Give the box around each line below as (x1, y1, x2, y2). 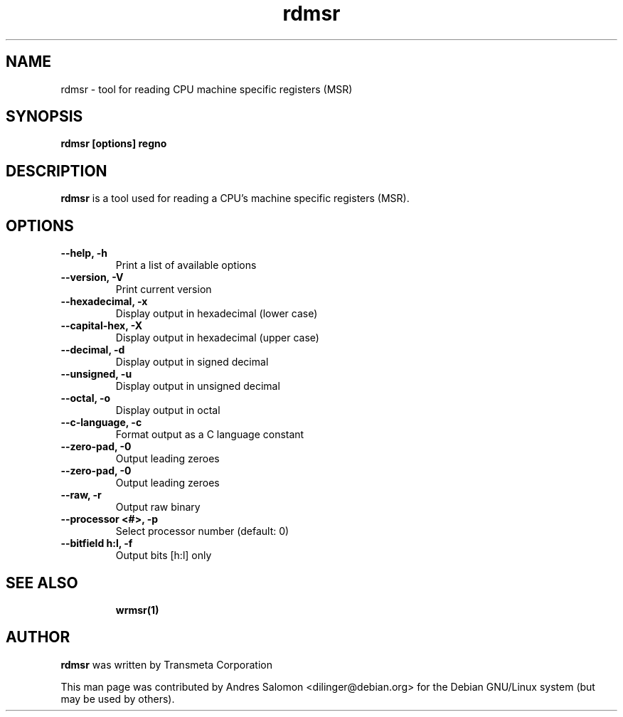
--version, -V (60, 271, 124, 284)
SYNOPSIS (6, 107, 83, 126)
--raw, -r (60, 489, 102, 501)
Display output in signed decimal (115, 356, 269, 368)
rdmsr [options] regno (60, 137, 167, 150)
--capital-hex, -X (60, 319, 143, 332)
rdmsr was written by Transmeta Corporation (60, 658, 272, 671)
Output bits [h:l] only (115, 549, 212, 562)
